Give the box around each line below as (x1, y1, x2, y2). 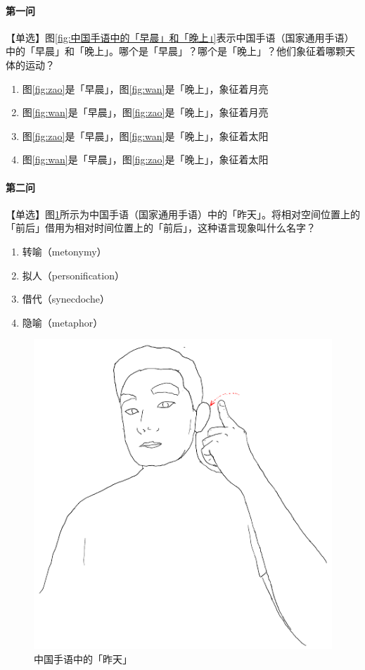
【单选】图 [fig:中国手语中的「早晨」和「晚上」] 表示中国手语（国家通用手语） (6, 30, 354, 44)
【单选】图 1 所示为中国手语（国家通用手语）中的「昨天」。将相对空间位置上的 (6, 206, 360, 221)
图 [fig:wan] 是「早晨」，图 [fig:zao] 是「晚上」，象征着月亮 (22, 105, 269, 120)
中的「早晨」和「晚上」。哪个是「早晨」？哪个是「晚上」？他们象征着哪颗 (6, 44, 345, 58)
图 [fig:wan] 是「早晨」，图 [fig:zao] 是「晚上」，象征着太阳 (22, 152, 269, 167)
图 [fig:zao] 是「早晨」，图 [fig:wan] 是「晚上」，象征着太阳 (22, 128, 269, 143)
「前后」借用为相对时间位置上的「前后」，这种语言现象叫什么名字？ (6, 220, 316, 235)
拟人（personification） (22, 267, 124, 282)
